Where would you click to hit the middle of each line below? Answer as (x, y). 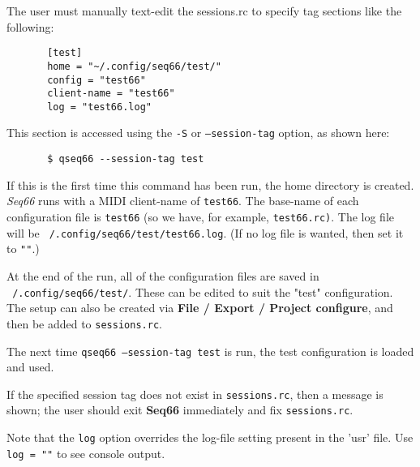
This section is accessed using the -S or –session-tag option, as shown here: (198, 133)
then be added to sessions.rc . (84, 323)
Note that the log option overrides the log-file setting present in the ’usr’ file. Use (210, 437)
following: (30, 26)
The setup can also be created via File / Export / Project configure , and (200, 308)
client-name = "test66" (111, 94)
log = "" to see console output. (86, 453)
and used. (30, 367)
